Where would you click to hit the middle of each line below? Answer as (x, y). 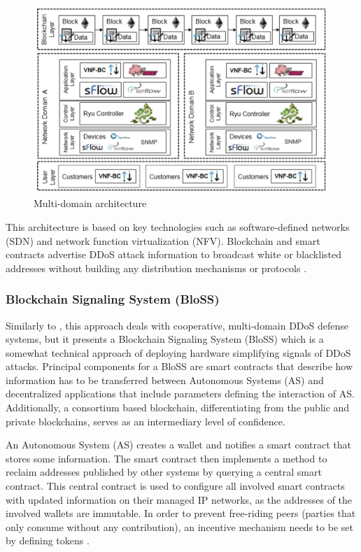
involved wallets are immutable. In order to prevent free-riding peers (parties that (181, 513)
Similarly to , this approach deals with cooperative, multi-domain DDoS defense (177, 325)
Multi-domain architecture (90, 203)
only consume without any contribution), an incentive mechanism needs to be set (179, 526)
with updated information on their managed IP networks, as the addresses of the (179, 499)
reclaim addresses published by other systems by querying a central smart (164, 472)
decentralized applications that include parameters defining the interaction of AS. (180, 394)
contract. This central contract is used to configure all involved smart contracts (175, 486)
